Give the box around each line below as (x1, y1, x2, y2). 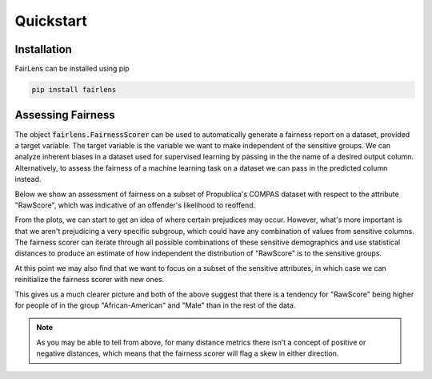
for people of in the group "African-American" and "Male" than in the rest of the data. (14, 300, 296, 310)
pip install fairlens (31, 85, 117, 95)
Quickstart (14, 12, 88, 30)
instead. (14, 175, 42, 184)
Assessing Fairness (14, 108, 115, 122)
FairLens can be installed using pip (14, 64, 130, 74)
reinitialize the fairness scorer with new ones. (14, 275, 164, 284)
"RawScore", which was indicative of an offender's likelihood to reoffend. (14, 200, 256, 210)
